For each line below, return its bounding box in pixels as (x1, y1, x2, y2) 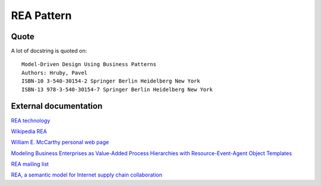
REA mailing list (11, 160, 49, 168)
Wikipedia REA (11, 128, 47, 135)
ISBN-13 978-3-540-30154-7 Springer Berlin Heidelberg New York (21, 86, 213, 93)
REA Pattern (11, 9, 72, 22)
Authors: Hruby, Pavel (21, 69, 88, 76)
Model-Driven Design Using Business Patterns (21, 61, 157, 68)
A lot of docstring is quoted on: (11, 48, 87, 55)
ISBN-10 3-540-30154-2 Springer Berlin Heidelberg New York (21, 78, 200, 84)
